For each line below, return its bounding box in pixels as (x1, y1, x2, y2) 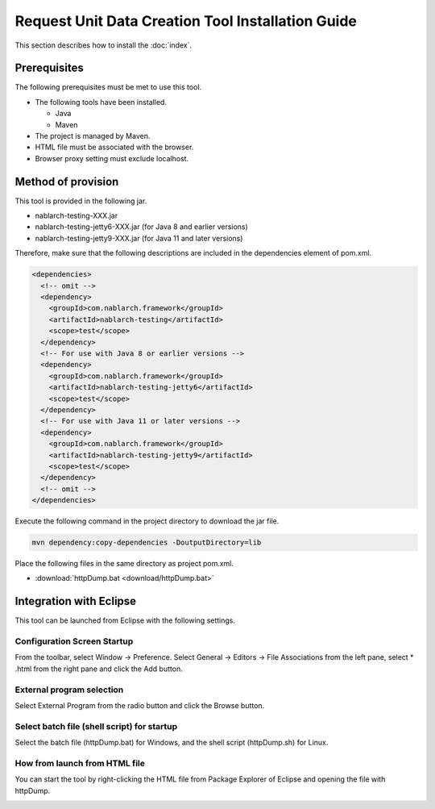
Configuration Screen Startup (14, 636, 134, 647)
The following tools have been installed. (35, 97, 167, 106)
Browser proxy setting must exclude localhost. (35, 153, 189, 163)
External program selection (14, 684, 124, 695)
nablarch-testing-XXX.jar (35, 211, 118, 221)
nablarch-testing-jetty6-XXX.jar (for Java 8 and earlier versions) (35, 222, 249, 231)
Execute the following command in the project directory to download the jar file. (14, 516, 280, 526)
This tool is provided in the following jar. (14, 196, 147, 206)
